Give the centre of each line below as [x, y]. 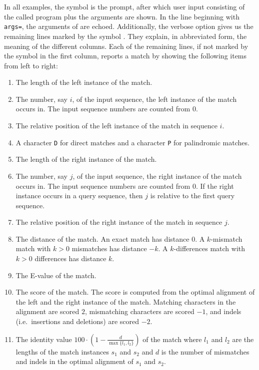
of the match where [172, 339]
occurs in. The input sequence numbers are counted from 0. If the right [125, 185]
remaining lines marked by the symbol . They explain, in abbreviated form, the [125, 36]
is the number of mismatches [205, 351]
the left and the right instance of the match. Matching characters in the [126, 301]
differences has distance [70, 258]
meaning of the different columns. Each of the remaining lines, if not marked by [126, 46]
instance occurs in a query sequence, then [79, 195]
